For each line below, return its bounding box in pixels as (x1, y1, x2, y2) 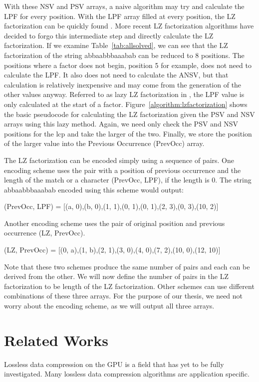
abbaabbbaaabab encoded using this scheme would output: (4, 184, 184, 194)
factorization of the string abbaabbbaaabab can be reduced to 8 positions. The (4, 49, 245, 60)
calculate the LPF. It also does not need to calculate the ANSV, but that (4, 69, 229, 80)
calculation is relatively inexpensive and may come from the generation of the (4, 79, 242, 89)
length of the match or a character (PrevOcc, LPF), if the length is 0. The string (4, 174, 252, 185)
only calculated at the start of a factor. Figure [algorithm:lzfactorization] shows (4, 98, 248, 109)
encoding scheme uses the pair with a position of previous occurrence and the (4, 164, 241, 175)
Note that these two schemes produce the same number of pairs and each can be (4, 261, 250, 271)
